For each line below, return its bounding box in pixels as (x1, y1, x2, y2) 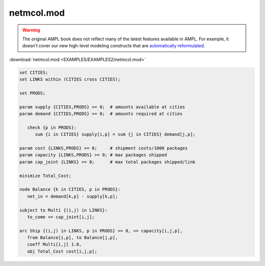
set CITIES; (19, 69, 49, 75)
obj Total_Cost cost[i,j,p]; (27, 248, 98, 254)
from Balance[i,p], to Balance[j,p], (27, 235, 118, 240)
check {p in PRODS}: (27, 124, 77, 130)
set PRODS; (19, 90, 46, 96)
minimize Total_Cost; (19, 173, 72, 178)
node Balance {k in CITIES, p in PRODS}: (19, 187, 121, 192)
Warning (22, 27, 40, 33)
